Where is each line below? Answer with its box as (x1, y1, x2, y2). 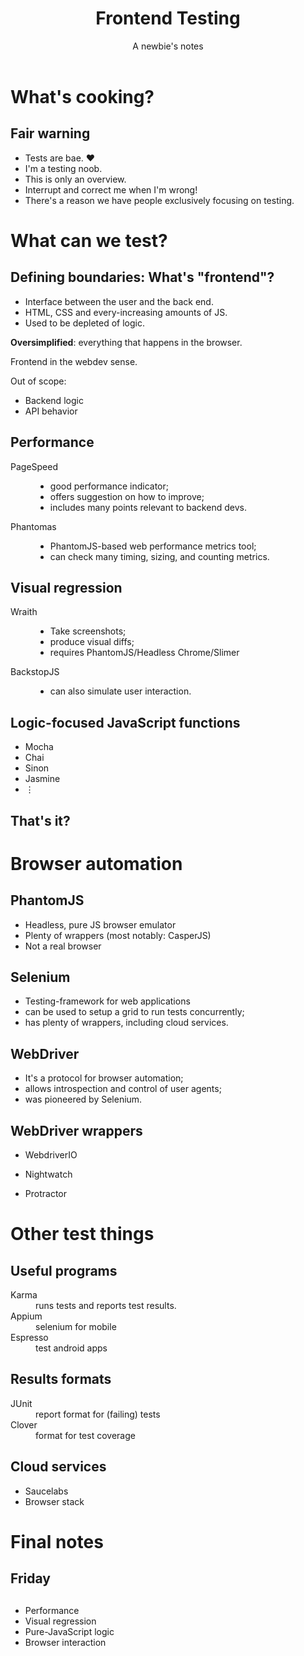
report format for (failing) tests (35, 1408, 161, 1420)
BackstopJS (10, 666, 60, 678)
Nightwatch (24, 1168, 73, 1181)
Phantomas (10, 520, 57, 532)
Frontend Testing (95, 7, 241, 30)
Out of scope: (10, 375, 67, 387)
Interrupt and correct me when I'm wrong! (24, 183, 198, 196)
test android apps (35, 1342, 108, 1354)
